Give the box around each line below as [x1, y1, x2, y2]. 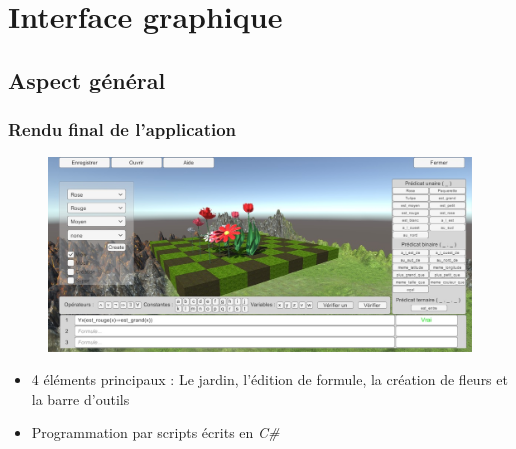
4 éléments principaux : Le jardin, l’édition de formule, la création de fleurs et [31, 369, 508, 390]
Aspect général [8, 64, 166, 95]
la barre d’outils [31, 388, 130, 409]
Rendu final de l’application [8, 117, 237, 142]
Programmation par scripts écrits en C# [31, 422, 280, 443]
